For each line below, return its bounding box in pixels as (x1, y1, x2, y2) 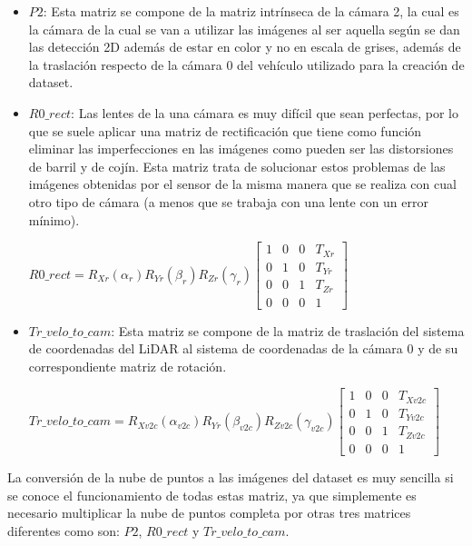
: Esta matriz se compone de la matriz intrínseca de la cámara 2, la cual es (43, 2, 459, 20)
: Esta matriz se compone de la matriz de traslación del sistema (111, 321, 465, 340)
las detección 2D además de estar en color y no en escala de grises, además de (28, 37, 461, 56)
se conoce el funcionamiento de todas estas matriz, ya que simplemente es (7, 485, 417, 504)
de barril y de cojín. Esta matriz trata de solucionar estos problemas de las (28, 156, 446, 175)
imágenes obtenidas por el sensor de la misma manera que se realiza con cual (28, 174, 457, 194)
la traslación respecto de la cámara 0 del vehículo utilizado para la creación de (28, 55, 465, 74)
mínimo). (28, 210, 80, 229)
